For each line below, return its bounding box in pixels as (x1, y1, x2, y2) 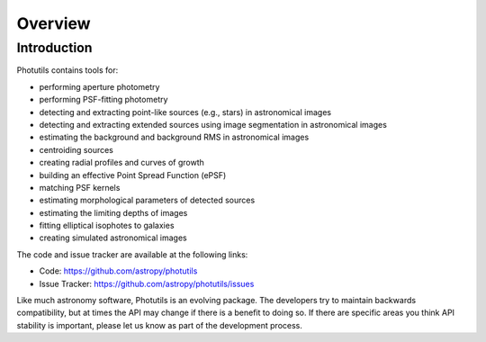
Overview (16, 13, 91, 33)
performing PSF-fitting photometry (39, 94, 168, 105)
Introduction (16, 40, 93, 56)
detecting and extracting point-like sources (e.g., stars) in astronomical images (39, 106, 332, 117)
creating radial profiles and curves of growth (39, 157, 204, 168)
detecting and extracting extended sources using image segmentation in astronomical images (39, 119, 387, 130)
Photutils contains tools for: (16, 65, 119, 76)
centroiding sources (39, 144, 114, 155)
